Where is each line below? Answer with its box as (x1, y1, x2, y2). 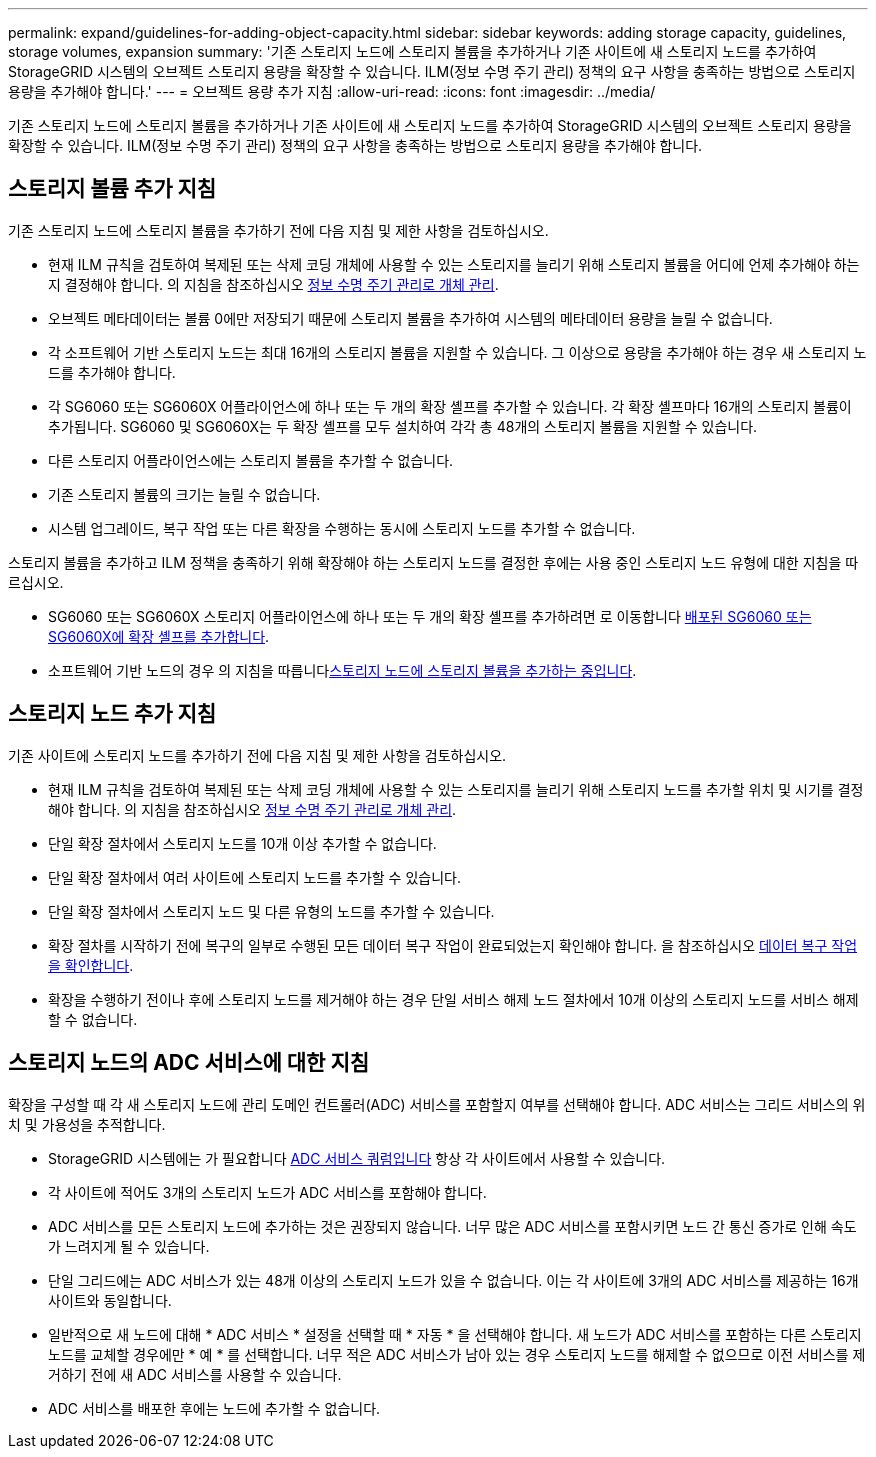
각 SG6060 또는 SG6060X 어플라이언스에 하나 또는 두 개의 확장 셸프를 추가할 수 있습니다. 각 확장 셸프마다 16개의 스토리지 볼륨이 (48, 397, 852, 415)
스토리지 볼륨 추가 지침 (8, 176, 217, 202)
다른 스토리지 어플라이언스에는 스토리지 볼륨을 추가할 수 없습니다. (48, 451, 454, 469)
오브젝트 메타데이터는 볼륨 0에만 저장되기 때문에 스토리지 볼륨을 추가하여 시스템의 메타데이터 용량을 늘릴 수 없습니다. (48, 309, 773, 327)
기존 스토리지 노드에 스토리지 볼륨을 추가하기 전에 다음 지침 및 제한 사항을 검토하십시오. (8, 221, 549, 239)
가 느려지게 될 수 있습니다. (48, 1237, 210, 1255)
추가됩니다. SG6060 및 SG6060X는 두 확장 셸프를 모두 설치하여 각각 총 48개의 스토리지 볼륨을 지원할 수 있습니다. (48, 417, 758, 435)
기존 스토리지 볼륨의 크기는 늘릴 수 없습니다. (48, 485, 321, 503)
